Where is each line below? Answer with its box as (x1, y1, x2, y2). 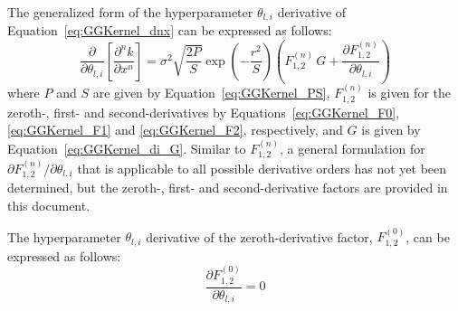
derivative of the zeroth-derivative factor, (146, 227, 373, 246)
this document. (7, 195, 91, 214)
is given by (361, 120, 421, 139)
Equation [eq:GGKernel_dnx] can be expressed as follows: (7, 21, 332, 40)
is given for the (367, 83, 451, 102)
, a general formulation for (280, 138, 425, 157)
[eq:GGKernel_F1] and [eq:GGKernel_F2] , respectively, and (7, 120, 343, 139)
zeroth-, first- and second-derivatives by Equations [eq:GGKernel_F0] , (7, 102, 400, 121)
